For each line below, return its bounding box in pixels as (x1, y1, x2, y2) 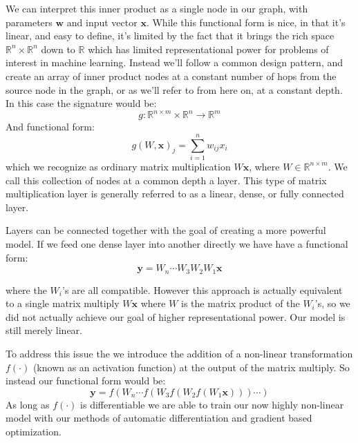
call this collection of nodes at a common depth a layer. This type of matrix (6, 173, 327, 187)
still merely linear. (6, 323, 82, 337)
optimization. (6, 424, 62, 438)
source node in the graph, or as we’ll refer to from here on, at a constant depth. (6, 82, 343, 97)
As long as (6, 397, 50, 411)
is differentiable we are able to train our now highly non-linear (80, 397, 344, 411)
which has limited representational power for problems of (88, 41, 329, 56)
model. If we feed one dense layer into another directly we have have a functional (6, 236, 348, 250)
